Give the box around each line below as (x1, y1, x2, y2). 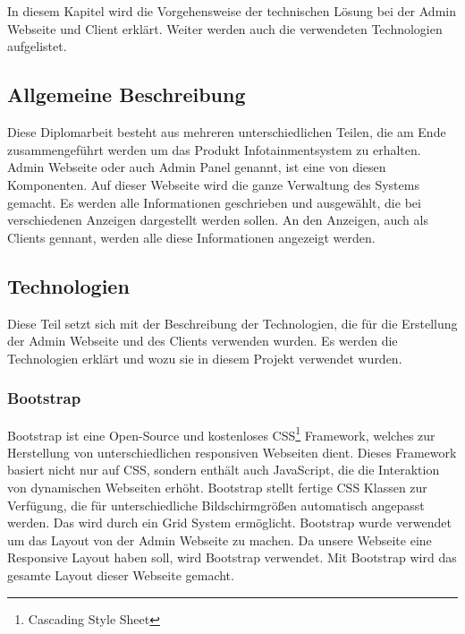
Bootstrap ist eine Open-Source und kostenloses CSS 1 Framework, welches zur (7, 423, 435, 444)
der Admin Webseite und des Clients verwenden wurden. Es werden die (7, 331, 398, 350)
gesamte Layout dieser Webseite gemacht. (7, 565, 234, 584)
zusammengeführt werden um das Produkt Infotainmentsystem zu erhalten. (7, 140, 421, 158)
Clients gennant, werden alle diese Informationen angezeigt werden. (7, 227, 376, 246)
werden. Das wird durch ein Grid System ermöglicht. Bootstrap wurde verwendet (7, 513, 452, 532)
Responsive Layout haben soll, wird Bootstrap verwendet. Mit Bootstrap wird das (7, 548, 457, 567)
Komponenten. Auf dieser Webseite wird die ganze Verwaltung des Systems (7, 175, 419, 193)
